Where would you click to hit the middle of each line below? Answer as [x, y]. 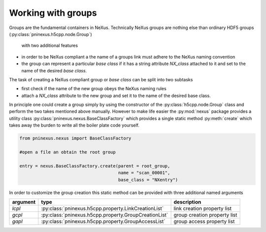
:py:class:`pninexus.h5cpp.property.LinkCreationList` [102, 208]
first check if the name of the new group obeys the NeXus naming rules [94, 89]
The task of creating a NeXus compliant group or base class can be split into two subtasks [101, 79]
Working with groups [53, 13]
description [187, 202]
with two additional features [50, 46]
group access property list [204, 221]
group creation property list [205, 215]
